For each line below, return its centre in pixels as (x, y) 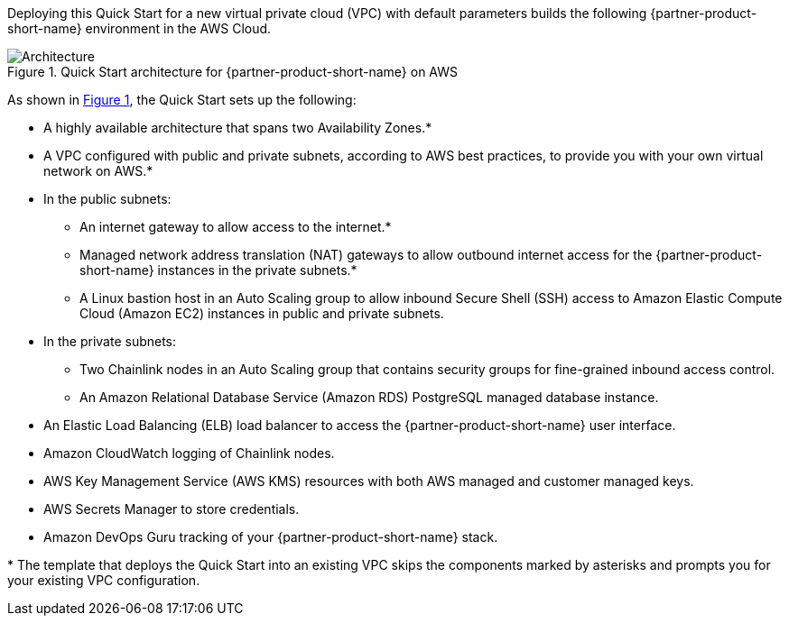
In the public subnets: (107, 199)
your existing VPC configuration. (104, 580)
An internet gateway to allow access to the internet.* (236, 227)
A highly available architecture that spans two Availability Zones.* (238, 128)
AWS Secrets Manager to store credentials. (172, 509)
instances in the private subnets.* (257, 270)
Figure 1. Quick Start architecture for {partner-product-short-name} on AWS (233, 72)
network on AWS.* (98, 171)
